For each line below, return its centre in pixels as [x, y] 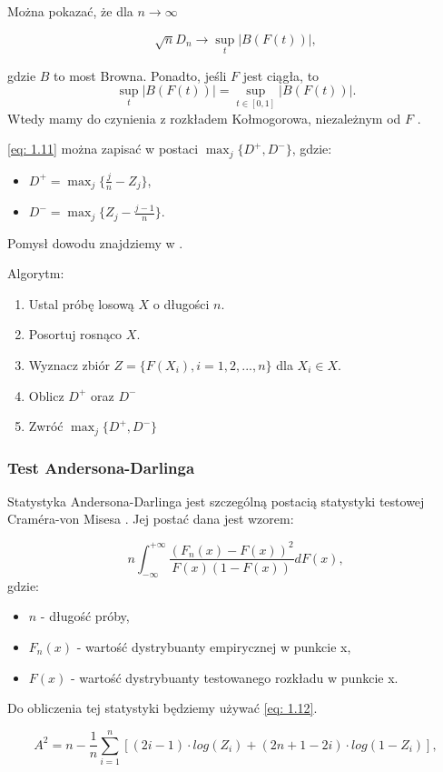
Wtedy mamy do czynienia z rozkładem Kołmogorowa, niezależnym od [204, 118]
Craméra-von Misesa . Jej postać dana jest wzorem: [151, 519]
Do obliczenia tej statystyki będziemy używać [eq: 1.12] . [162, 708]
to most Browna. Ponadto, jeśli [140, 75]
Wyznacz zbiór [69, 364]
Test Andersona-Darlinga [101, 467]
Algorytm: [36, 273]
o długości [181, 303]
